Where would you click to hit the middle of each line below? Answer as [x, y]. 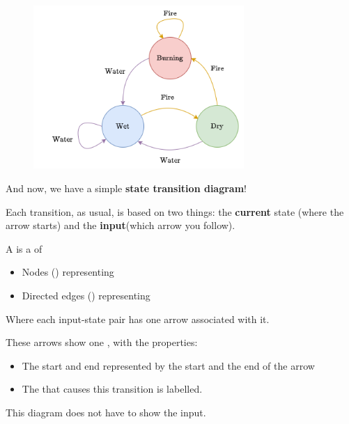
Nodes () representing [68, 272]
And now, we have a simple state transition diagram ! [126, 188]
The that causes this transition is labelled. [112, 389]
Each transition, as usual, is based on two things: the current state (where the [175, 211]
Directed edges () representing [86, 296]
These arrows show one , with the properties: [102, 342]
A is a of [24, 248]
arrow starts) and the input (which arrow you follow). [121, 225]
